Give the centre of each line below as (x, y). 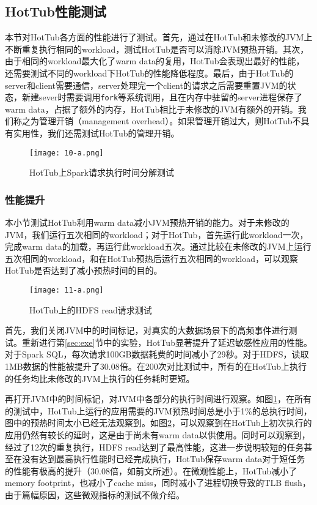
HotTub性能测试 (56, 11)
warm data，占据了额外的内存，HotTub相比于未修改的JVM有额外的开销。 (151, 109)
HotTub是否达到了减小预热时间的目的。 (84, 270)
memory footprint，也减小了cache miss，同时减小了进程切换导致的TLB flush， (158, 483)
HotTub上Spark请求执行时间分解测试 (102, 172)
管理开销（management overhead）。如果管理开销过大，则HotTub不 (170, 121)
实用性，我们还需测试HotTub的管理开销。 (96, 133)
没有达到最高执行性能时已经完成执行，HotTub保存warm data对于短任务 (163, 459)
